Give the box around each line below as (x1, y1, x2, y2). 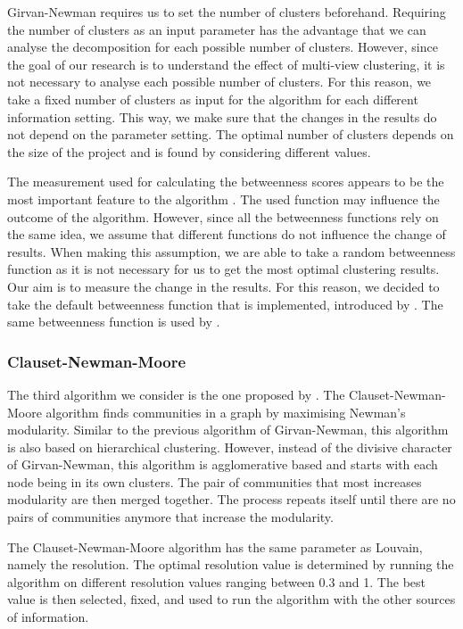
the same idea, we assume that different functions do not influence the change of (7, 225, 446, 244)
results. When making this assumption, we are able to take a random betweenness (7, 242, 456, 261)
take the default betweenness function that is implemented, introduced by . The (7, 294, 443, 313)
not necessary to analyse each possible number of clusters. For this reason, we (7, 72, 432, 91)
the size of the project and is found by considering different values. (7, 142, 371, 161)
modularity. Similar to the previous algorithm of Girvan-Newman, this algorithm (7, 420, 449, 439)
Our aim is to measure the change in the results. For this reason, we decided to (7, 277, 440, 295)
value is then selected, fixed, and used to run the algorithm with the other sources (7, 590, 456, 608)
